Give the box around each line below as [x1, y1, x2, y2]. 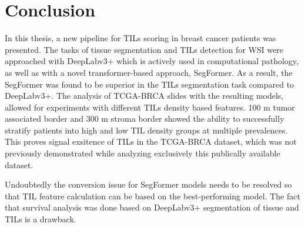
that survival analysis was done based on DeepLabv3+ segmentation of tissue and [5, 201, 299, 213]
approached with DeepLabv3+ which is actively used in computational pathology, [5, 55, 299, 67]
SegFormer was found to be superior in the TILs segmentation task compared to [5, 78, 294, 90]
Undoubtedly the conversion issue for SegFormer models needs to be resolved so [5, 178, 292, 191]
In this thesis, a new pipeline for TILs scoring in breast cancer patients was [5, 32, 276, 44]
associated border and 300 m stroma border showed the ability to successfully [5, 112, 284, 125]
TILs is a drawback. [5, 213, 76, 225]
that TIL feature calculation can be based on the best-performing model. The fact [5, 189, 300, 202]
